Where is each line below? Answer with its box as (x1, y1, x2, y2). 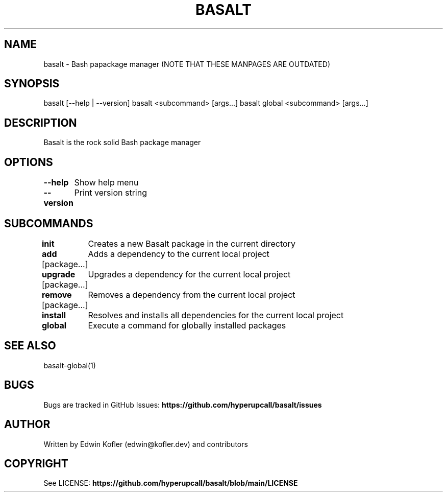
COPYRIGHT (4, 457, 68, 470)
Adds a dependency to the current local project (88, 248, 269, 259)
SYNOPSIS (4, 77, 60, 90)
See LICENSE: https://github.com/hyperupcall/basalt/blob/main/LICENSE (43, 479, 298, 488)
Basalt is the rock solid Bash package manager (43, 138, 201, 147)
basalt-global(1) (43, 361, 96, 370)
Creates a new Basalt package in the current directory (88, 238, 295, 249)
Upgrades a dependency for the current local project (88, 269, 291, 279)
